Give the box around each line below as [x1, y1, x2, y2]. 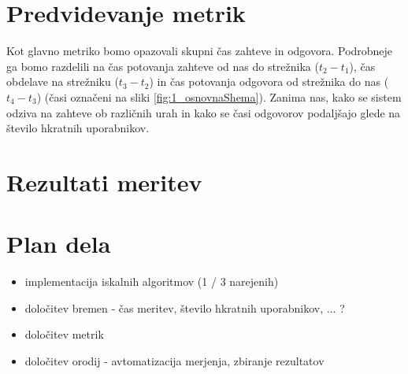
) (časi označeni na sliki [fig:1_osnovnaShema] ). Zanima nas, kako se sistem [36, 88, 402, 105]
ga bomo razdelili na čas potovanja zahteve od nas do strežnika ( [6, 57, 319, 74]
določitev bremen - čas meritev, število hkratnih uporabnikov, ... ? [24, 299, 345, 316]
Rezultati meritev [6, 165, 202, 198]
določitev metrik [24, 326, 104, 343]
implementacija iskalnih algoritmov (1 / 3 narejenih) [24, 273, 279, 290]
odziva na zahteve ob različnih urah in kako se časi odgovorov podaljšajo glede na [6, 104, 401, 120]
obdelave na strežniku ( [6, 73, 119, 90]
